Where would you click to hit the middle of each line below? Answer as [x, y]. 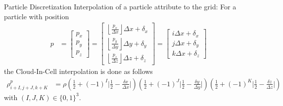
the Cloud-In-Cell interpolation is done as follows [78, 71]
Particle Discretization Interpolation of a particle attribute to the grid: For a [120, 6]
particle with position [37, 16]
